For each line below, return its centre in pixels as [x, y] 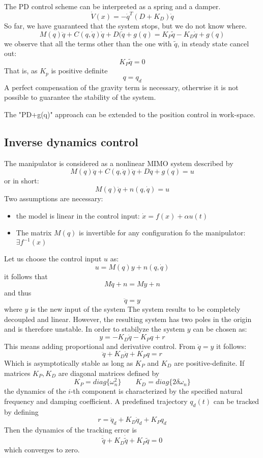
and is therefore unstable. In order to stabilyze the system [95, 329]
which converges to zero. [42, 449]
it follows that [26, 276]
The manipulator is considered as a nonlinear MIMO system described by [119, 163]
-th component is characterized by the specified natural [156, 391]
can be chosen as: [220, 329]
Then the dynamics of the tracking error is [70, 430]
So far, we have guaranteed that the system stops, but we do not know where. [126, 25]
